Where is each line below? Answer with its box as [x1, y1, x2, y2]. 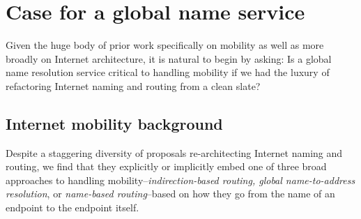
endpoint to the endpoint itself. [6, 200, 139, 215]
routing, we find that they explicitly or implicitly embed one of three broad [6, 159, 327, 174]
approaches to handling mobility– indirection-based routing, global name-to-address [6, 172, 355, 187]
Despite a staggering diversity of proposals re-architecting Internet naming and [6, 145, 343, 160]
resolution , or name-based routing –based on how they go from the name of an [6, 186, 335, 201]
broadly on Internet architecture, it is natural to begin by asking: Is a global [6, 51, 332, 66]
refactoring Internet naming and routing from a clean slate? [6, 78, 261, 93]
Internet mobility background [6, 112, 223, 134]
